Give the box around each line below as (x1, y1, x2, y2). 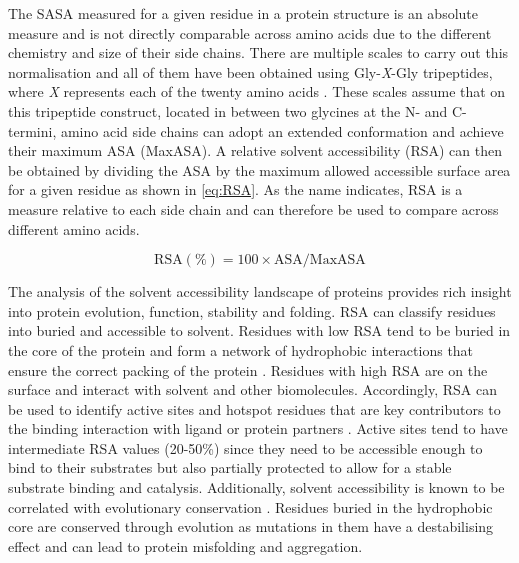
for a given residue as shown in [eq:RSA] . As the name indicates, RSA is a (8, 179, 463, 200)
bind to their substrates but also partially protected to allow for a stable (8, 457, 452, 478)
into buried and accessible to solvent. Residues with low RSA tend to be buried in (8, 320, 511, 341)
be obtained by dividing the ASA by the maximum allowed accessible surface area (8, 159, 511, 180)
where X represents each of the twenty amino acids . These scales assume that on (8, 81, 506, 102)
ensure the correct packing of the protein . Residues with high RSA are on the (8, 359, 488, 380)
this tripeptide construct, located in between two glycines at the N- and (8, 100, 448, 121)
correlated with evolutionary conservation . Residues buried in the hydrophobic (8, 496, 493, 517)
